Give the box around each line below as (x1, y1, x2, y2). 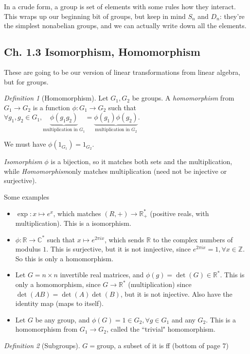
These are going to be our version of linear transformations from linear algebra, (4, 67, 241, 77)
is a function (33, 102, 70, 112)
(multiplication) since (128, 279, 192, 289)
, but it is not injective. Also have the (120, 288, 232, 299)
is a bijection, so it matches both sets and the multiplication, (51, 156, 232, 167)
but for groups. (4, 76, 49, 86)
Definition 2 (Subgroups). (4, 340, 80, 350)
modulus (15, 244, 41, 254)
